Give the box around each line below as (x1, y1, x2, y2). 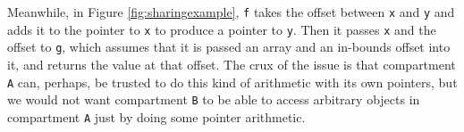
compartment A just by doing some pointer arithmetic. (7, 107, 306, 126)
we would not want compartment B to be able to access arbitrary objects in (7, 90, 420, 109)
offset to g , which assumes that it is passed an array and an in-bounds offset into (7, 37, 451, 56)
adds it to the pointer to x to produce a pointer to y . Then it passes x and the (7, 20, 436, 38)
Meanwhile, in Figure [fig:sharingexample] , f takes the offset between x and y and (7, 3, 455, 21)
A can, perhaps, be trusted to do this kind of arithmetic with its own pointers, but (7, 72, 458, 91)
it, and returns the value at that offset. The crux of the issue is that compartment (7, 54, 456, 73)
